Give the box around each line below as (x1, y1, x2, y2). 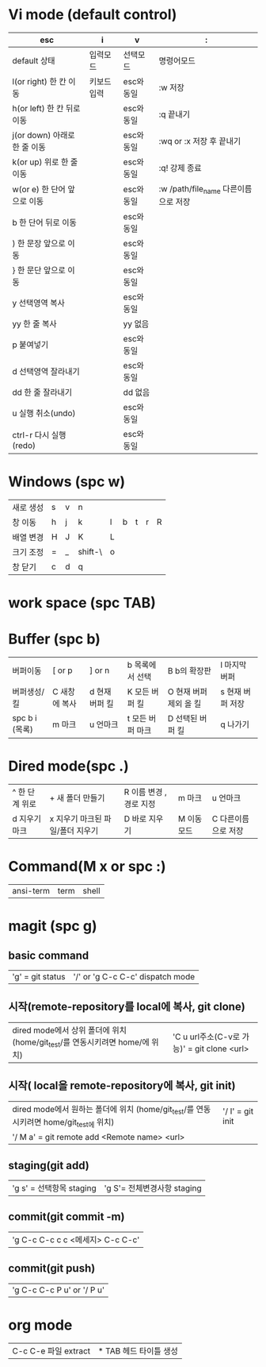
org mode (8, 1316, 73, 1334)
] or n (89, 665, 110, 676)
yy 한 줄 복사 (12, 319, 57, 330)
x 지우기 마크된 (49, 813, 103, 824)
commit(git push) (8, 1261, 96, 1276)
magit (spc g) (8, 917, 97, 935)
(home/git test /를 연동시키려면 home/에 (12, 1037, 150, 1049)
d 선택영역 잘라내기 (12, 366, 81, 377)
